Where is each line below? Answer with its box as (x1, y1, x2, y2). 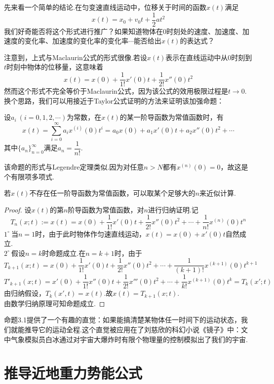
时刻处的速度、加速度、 (166, 26, 242, 36)
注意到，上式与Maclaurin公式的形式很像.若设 (4, 52, 147, 62)
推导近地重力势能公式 (4, 363, 143, 383)
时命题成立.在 (42, 247, 86, 258)
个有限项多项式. (4, 171, 54, 181)
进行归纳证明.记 (148, 204, 198, 214)
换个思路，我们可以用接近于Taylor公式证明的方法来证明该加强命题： (4, 95, 224, 105)
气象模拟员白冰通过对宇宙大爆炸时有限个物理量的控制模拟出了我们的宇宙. (10, 334, 248, 344)
